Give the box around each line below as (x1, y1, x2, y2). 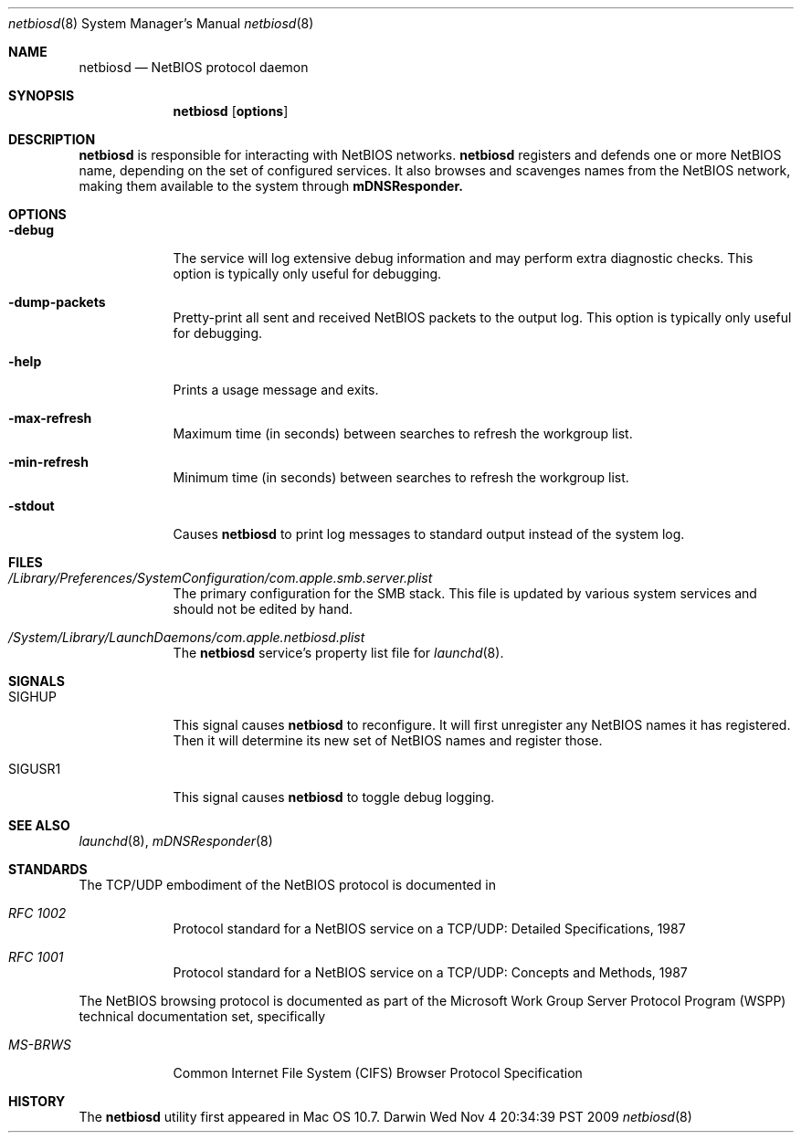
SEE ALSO (8, 818, 70, 833)
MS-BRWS (8, 1037, 72, 1052)
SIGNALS (8, 673, 65, 689)
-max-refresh (8, 410, 92, 426)
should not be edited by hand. (173, 601, 353, 617)
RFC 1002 (8, 905, 67, 921)
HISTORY (8, 1093, 66, 1109)
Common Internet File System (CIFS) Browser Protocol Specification (173, 1065, 583, 1081)
